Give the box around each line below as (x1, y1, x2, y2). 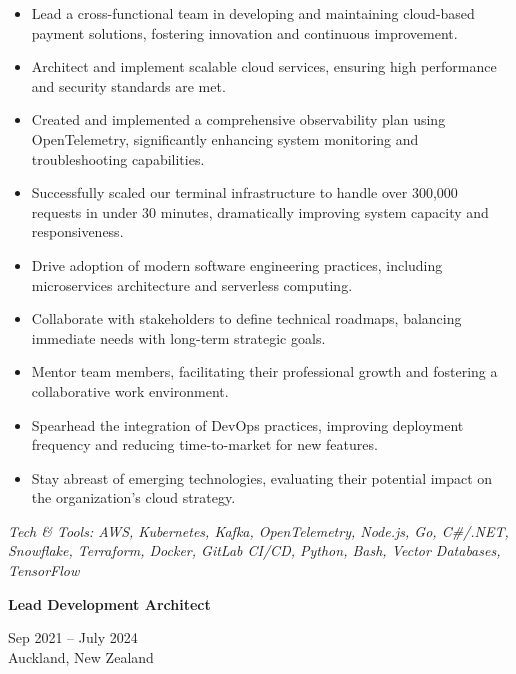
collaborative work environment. (31, 380, 229, 401)
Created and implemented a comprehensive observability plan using (31, 109, 446, 130)
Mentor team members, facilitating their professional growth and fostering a (31, 361, 498, 382)
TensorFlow (8, 560, 80, 581)
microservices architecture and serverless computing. (31, 274, 353, 295)
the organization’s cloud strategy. (31, 487, 236, 508)
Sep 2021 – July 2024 (8, 627, 138, 648)
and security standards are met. (31, 75, 226, 96)
